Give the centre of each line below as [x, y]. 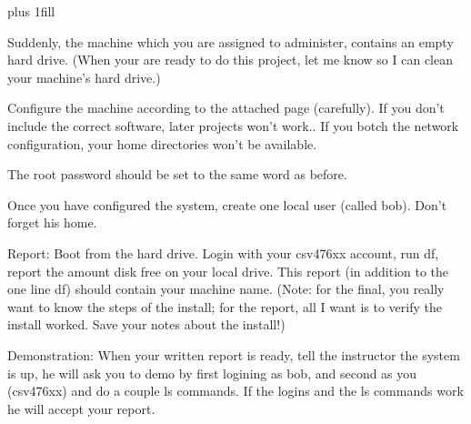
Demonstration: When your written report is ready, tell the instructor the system [234, 354]
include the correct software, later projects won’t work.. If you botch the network [233, 125]
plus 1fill [31, 11]
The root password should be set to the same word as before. [177, 174]
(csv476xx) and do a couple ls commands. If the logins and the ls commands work [235, 391]
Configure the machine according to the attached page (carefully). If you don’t [226, 108]
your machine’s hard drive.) [84, 77]
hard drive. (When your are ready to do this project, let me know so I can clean [230, 60]
